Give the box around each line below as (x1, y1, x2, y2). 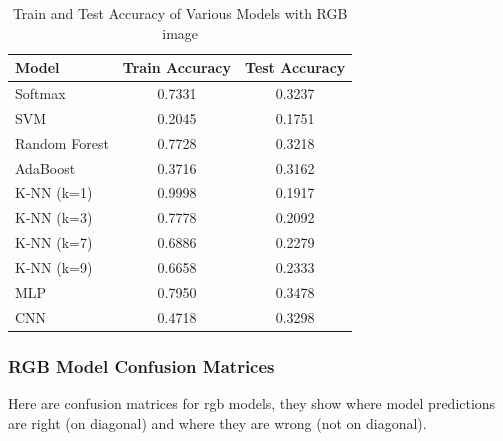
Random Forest (15, 132, 109, 153)
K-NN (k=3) (15, 207, 93, 228)
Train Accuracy (122, 57, 232, 78)
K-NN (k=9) (15, 256, 93, 277)
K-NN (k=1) (15, 182, 93, 203)
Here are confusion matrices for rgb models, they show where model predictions (8, 392, 496, 413)
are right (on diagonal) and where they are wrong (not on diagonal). (8, 412, 427, 433)
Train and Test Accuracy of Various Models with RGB (12, 3, 348, 23)
